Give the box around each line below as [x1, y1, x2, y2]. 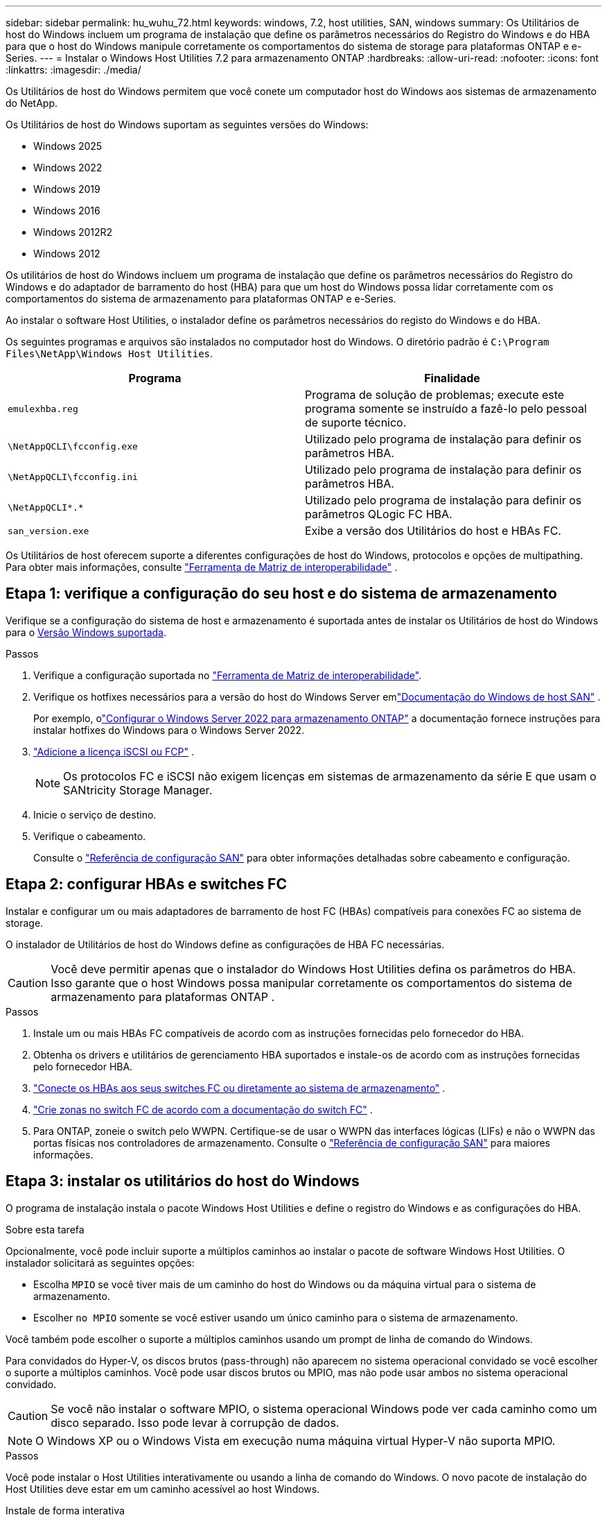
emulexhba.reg [8, 403, 78, 414]
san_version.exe [8, 525, 89, 536]
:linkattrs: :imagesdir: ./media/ [6, 64, 141, 76]
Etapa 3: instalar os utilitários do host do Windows [6, 1172, 360, 1190]
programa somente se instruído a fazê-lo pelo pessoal [305, 402, 587, 416]
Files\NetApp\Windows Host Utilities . [6, 348, 213, 359]
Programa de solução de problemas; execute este [305, 388, 565, 402]
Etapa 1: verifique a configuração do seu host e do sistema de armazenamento [6, 585, 557, 603]
